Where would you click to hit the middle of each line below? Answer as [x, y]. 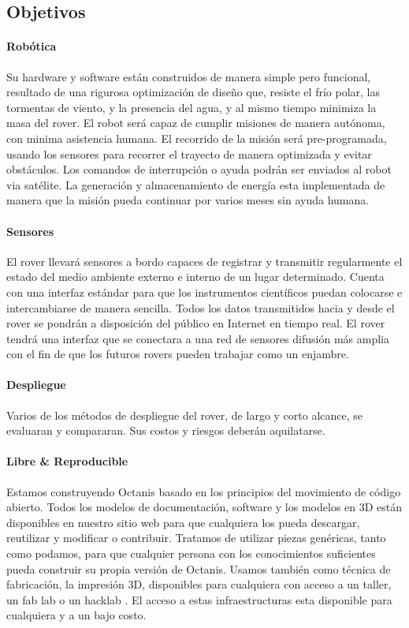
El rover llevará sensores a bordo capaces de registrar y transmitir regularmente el [204, 261]
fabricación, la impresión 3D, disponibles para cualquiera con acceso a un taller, [199, 584]
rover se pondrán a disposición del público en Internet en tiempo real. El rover [196, 323]
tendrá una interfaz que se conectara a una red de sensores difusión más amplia [198, 338]
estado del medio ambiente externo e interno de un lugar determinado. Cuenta [195, 277]
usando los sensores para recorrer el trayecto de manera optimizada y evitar [189, 153]
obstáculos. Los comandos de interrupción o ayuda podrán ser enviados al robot [199, 169]
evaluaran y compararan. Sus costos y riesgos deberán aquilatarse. [166, 430]
